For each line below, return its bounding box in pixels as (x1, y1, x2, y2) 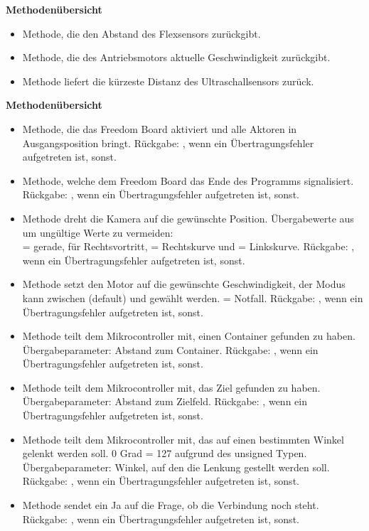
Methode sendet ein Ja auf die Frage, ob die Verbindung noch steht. (22, 498, 319, 513)
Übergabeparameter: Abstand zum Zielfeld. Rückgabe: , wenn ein (22, 394, 307, 409)
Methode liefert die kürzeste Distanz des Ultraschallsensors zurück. (22, 73, 314, 88)
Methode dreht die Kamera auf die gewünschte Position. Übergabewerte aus (22, 210, 354, 225)
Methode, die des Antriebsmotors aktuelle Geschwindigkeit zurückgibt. (22, 50, 331, 65)
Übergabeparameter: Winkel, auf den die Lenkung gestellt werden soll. (22, 459, 330, 474)
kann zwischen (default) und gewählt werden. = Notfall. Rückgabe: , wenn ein (22, 290, 363, 305)
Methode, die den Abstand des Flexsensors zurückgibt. (22, 26, 261, 41)
